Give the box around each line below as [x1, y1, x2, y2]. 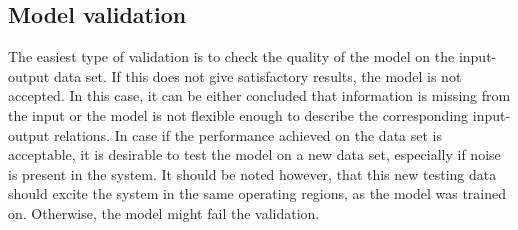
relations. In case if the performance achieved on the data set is [53, 124, 443, 145]
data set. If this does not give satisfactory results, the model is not [53, 65, 462, 86]
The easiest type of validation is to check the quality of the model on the [8, 46, 455, 67]
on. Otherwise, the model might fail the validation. [8, 202, 320, 223]
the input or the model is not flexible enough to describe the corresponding [8, 104, 469, 125]
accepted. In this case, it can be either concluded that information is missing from [8, 85, 511, 106]
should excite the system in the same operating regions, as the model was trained [8, 183, 506, 204]
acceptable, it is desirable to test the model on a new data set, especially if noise [8, 144, 501, 165]
